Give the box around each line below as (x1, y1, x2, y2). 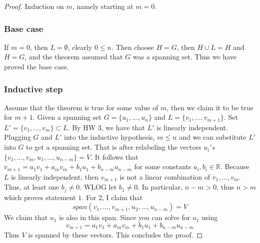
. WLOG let (79, 182, 117, 192)
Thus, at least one (4, 182, 59, 192)
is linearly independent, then (11, 171, 98, 182)
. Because (220, 161, 249, 172)
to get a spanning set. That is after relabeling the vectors (26, 142, 201, 152)
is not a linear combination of (119, 171, 210, 182)
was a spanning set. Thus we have (132, 51, 236, 62)
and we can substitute (179, 132, 246, 142)
